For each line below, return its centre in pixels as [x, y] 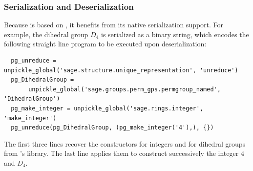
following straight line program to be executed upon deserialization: [105, 44]
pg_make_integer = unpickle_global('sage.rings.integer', [107, 108]
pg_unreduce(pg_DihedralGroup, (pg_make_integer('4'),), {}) [112, 128]
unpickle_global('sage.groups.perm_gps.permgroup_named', [125, 89]
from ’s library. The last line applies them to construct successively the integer [121, 153]
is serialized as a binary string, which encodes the [175, 34]
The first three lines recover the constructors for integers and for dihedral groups [125, 143]
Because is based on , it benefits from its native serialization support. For [114, 25]
